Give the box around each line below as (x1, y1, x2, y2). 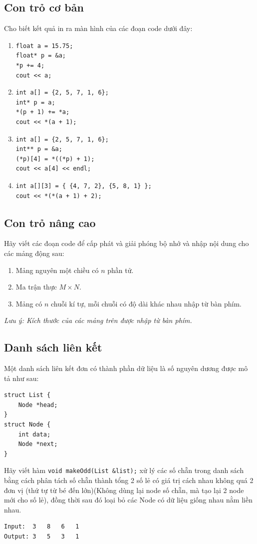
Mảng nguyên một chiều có (15, 264, 99, 275)
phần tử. (107, 264, 134, 275)
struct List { (4, 391, 51, 399)
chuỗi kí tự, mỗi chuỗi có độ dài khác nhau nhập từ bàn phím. (51, 298, 242, 308)
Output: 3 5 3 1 (4, 533, 79, 540)
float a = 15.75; (15, 42, 73, 49)
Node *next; (18, 440, 58, 448)
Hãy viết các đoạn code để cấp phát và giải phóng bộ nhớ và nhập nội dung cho (4, 238, 249, 248)
